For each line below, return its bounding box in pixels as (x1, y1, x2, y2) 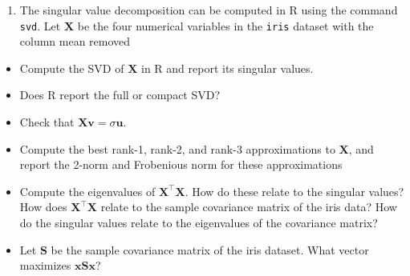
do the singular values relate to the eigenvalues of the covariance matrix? (19, 214, 378, 230)
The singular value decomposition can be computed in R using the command (19, 2, 398, 18)
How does (19, 198, 67, 215)
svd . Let (19, 17, 61, 34)
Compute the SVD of (19, 59, 124, 76)
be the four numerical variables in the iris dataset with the (77, 17, 374, 34)
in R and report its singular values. (140, 59, 314, 76)
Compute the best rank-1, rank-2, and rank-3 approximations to (19, 140, 335, 157)
